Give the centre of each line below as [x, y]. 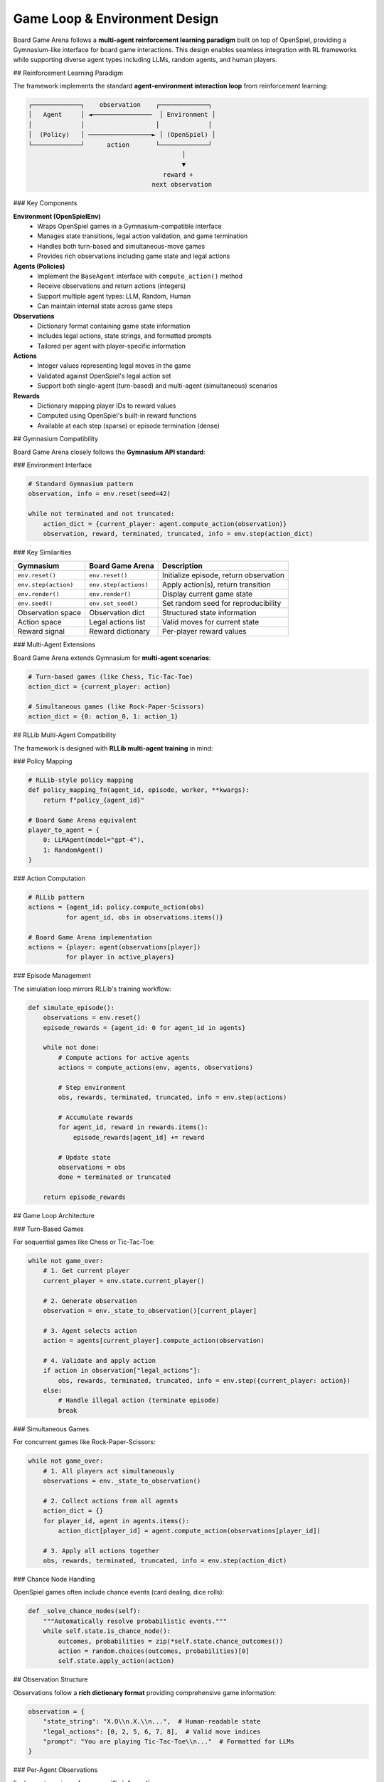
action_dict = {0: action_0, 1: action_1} [103, 717]
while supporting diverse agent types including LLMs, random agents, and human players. [145, 60]
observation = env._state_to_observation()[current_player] [150, 1310]
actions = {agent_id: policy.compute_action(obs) [116, 907]
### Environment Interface [53, 465]
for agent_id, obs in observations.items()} [144, 917]
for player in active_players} [120, 957]
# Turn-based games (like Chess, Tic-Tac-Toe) [111, 676]
